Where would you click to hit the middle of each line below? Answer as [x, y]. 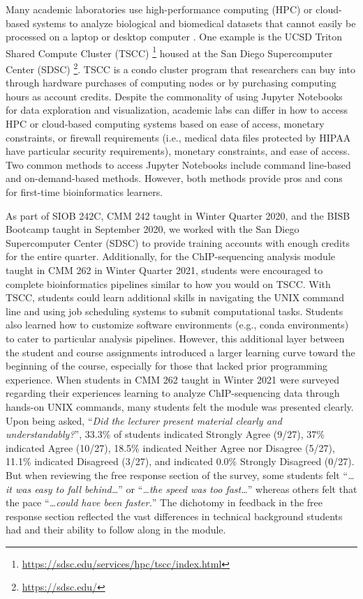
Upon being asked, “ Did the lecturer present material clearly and [144, 420]
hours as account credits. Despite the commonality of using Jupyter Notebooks [174, 96]
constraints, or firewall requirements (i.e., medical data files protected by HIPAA [178, 137]
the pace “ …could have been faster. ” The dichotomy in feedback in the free [164, 502]
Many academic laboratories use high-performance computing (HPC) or [159, 9]
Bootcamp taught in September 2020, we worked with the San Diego [153, 229]
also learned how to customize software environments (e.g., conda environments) [177, 325]
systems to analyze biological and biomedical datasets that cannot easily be [194, 23]
